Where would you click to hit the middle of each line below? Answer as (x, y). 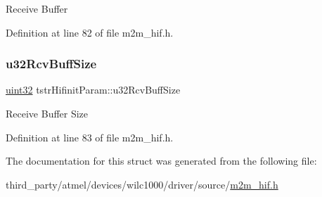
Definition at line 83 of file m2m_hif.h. (90, 137)
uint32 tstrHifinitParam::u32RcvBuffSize (93, 90)
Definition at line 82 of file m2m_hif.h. (90, 32)
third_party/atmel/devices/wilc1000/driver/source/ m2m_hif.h (142, 184)
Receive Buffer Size (47, 113)
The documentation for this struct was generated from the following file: (161, 161)
